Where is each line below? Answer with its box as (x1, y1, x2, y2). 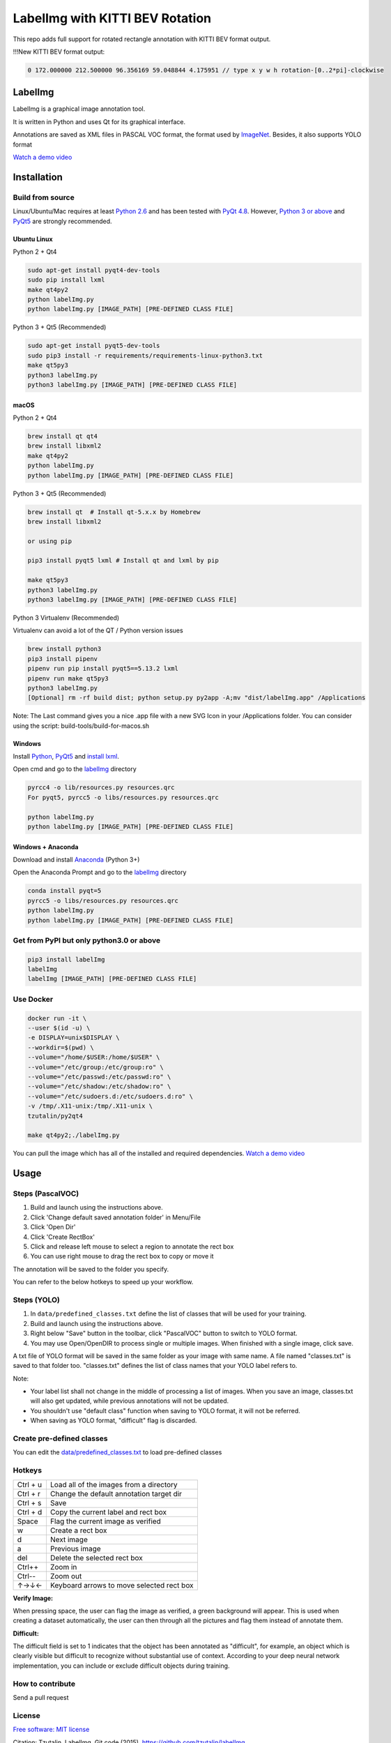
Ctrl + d (17, 1507, 43, 1516)
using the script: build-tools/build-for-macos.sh (13, 722, 150, 730)
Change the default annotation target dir (49, 1489, 183, 1498)
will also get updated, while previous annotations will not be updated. (30, 1396, 229, 1405)
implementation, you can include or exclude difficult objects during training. (13, 1661, 230, 1670)
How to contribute (13, 1679, 76, 1689)
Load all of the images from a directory (49, 1479, 178, 1489)
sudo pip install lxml (27, 276, 105, 284)
